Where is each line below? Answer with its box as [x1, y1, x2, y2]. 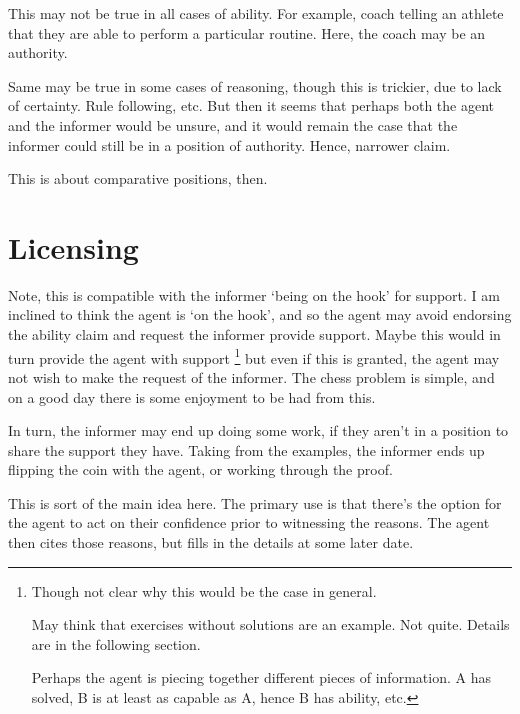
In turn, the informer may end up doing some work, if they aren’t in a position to [8, 420, 509, 441]
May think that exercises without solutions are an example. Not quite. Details [31, 614, 510, 635]
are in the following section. [31, 633, 201, 654]
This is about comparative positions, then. [8, 168, 268, 189]
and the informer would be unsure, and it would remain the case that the [8, 114, 458, 135]
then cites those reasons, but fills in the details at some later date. [8, 532, 414, 553]
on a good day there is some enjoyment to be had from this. [8, 386, 376, 407]
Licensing [8, 226, 139, 267]
